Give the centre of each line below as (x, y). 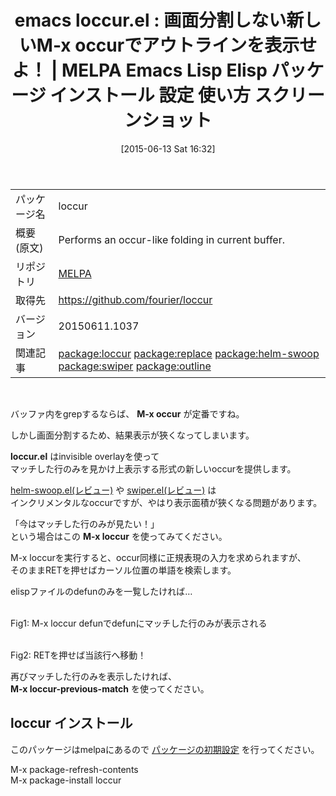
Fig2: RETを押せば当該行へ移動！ (78, 655)
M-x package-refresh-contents (74, 769)
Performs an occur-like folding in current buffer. (171, 239)
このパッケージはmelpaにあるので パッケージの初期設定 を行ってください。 (165, 749)
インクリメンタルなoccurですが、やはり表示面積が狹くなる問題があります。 (166, 502)
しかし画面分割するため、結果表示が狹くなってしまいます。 (132, 435)
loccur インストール (71, 723)
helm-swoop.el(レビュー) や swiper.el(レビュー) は (113, 490)
